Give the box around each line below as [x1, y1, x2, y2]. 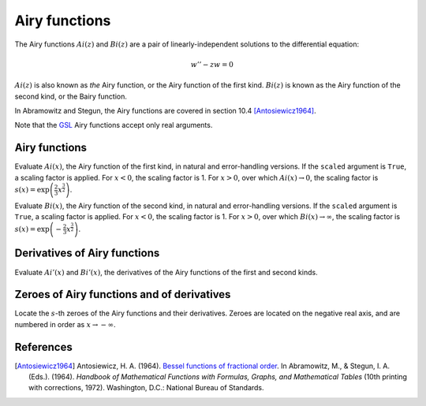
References [14, 340, 73, 354]
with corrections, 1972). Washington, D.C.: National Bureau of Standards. [28, 383, 264, 393]
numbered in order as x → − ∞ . [14, 319, 116, 329]
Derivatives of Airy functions [14, 247, 160, 260]
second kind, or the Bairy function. [14, 91, 128, 101]
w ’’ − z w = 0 [190, 60, 234, 69]
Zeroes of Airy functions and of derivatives [14, 288, 231, 301]
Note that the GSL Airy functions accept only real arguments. [14, 121, 213, 130]
